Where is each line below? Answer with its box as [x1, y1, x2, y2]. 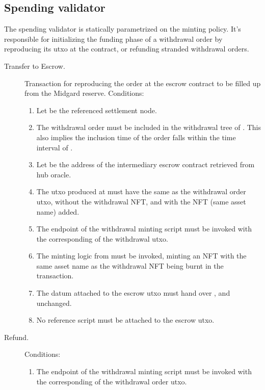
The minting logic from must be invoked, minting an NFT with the [36, 250, 247, 261]
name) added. [36, 206, 79, 217]
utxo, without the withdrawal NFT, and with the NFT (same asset [36, 196, 246, 206]
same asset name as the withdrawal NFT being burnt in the [36, 260, 224, 271]
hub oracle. [36, 169, 71, 179]
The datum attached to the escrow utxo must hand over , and [36, 288, 230, 298]
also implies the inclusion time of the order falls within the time [36, 132, 236, 142]
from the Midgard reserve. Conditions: [24, 88, 144, 98]
